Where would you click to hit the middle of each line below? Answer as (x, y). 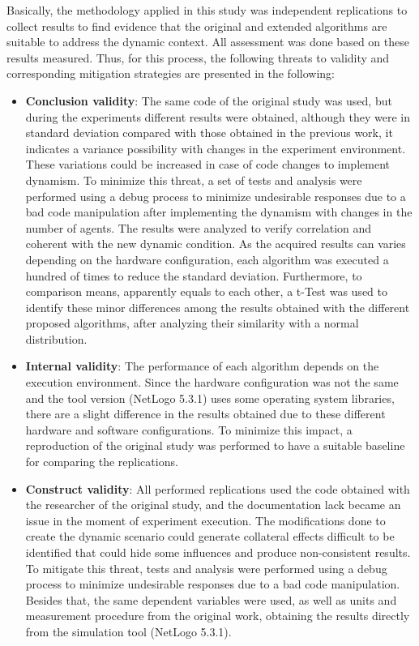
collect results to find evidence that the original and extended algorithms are (197, 26)
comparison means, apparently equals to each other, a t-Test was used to (206, 291)
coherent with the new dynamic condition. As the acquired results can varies (216, 244)
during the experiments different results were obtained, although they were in (218, 116)
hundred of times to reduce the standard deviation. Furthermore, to (194, 275)
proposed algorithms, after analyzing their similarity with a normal (192, 323)
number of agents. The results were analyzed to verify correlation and (199, 227)
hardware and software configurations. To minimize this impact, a (189, 429)
